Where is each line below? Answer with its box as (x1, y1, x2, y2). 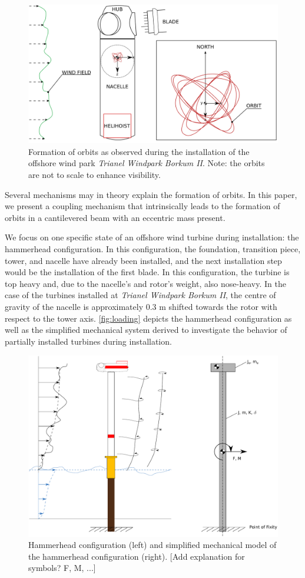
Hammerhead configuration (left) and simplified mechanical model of (28, 539, 277, 551)
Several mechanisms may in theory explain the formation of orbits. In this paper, (5, 188, 297, 200)
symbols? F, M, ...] (28, 562, 96, 574)
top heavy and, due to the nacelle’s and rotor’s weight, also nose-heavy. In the (5, 277, 286, 289)
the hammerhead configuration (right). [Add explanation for (28, 550, 245, 562)
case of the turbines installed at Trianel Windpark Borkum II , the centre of (5, 289, 276, 301)
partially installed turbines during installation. (5, 335, 172, 347)
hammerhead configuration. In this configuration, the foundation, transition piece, (5, 242, 301, 255)
